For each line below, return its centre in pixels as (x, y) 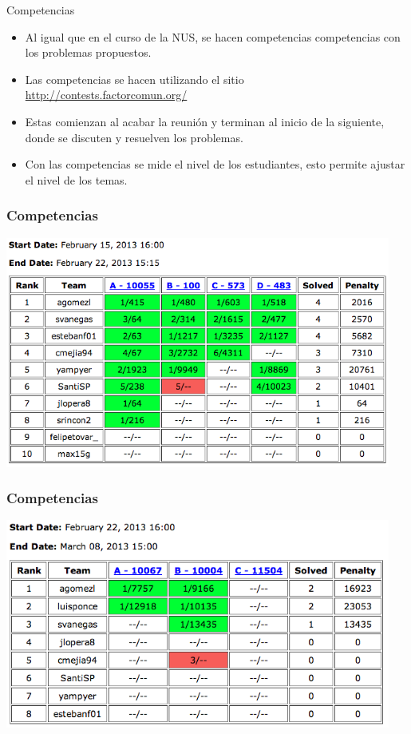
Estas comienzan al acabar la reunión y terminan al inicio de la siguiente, (205, 121)
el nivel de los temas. (76, 179)
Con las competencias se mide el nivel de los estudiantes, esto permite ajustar (215, 164)
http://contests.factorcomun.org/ (106, 95)
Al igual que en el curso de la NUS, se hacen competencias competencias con (213, 36)
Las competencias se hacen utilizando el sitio (134, 79)
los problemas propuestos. (88, 52)
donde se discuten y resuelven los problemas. (134, 137)
